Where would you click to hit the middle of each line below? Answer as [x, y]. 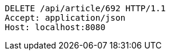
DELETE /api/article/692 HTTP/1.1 [85, 8]
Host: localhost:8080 [55, 27]
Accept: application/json [65, 18]
